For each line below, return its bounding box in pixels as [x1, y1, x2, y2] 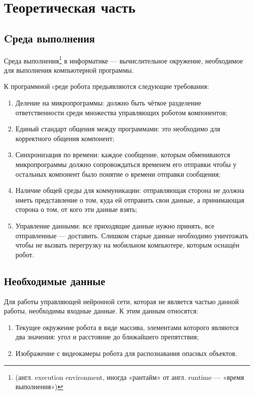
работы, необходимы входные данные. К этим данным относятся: [4, 306, 198, 316]
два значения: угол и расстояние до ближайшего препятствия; [15, 332, 199, 342]
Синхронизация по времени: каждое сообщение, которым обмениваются [15, 149, 230, 160]
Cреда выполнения [4, 30, 95, 45]
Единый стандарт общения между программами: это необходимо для [15, 124, 220, 134]
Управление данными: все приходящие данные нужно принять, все [15, 220, 214, 230]
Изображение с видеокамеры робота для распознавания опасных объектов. [15, 348, 237, 358]
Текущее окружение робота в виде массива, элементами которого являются [15, 322, 239, 332]
